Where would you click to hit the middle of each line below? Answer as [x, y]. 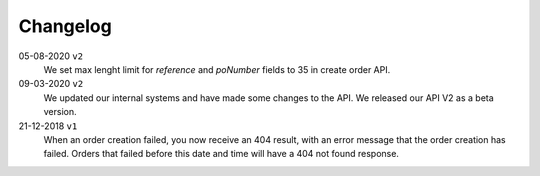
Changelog [65, 26]
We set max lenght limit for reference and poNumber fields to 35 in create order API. [217, 69]
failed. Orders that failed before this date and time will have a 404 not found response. [221, 154]
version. [60, 112]
